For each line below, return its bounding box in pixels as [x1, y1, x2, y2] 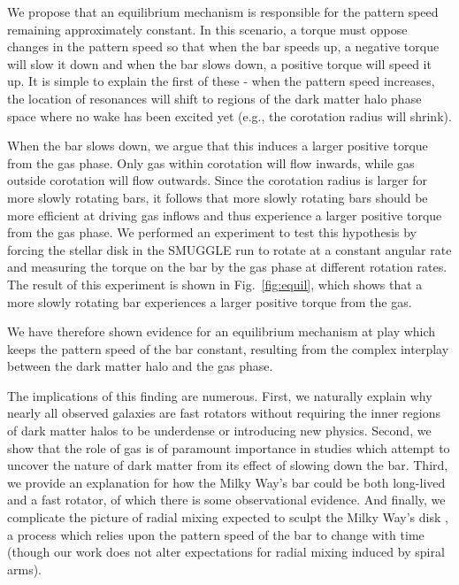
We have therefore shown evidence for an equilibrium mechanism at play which [7, 322, 436, 341]
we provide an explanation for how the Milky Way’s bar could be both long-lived [7, 473, 446, 491]
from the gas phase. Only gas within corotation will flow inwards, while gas [7, 153, 415, 172]
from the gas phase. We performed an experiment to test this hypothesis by [7, 223, 417, 242]
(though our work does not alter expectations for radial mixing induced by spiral [7, 543, 445, 561]
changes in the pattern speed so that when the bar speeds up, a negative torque [7, 37, 440, 56]
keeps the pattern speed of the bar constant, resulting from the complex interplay [7, 339, 449, 358]
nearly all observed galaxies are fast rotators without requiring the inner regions [7, 404, 440, 422]
